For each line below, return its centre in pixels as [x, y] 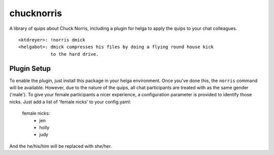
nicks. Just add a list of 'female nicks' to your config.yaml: [70, 102]
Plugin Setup [30, 68]
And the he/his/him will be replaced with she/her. [61, 146]
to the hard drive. [75, 54]
